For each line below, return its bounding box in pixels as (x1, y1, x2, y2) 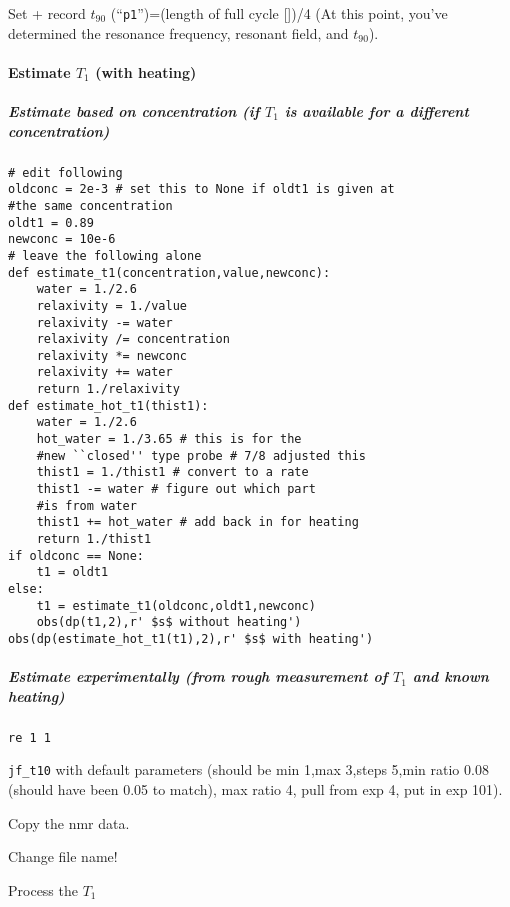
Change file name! (8, 846, 118, 867)
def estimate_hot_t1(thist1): (8, 398, 209, 413)
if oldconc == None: (8, 548, 145, 563)
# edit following (8, 165, 123, 180)
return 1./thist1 (36, 532, 152, 547)
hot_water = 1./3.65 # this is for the (36, 432, 302, 447)
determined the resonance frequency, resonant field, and (8, 22, 349, 43)
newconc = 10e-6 (8, 232, 116, 247)
